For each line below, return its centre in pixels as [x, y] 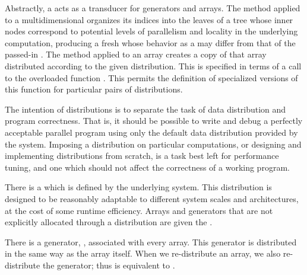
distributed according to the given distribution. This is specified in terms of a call [153, 65]
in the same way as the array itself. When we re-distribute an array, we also [143, 253]
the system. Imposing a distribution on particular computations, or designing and [153, 144]
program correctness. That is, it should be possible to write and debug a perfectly [154, 121]
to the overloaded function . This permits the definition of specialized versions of [151, 77]
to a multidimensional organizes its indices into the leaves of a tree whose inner [149, 19]
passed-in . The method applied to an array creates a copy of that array [136, 54]
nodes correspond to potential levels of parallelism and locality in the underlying [151, 31]
